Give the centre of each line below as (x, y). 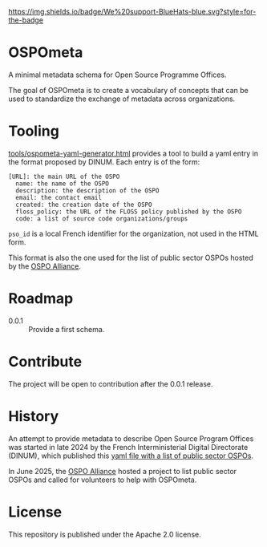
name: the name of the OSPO (63, 184)
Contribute (45, 362)
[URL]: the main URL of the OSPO (64, 176)
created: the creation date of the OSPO (84, 205)
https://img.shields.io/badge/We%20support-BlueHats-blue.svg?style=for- (132, 12)
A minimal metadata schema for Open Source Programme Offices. (117, 75)
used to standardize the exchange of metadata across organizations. (122, 99)
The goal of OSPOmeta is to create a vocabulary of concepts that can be (128, 90)
